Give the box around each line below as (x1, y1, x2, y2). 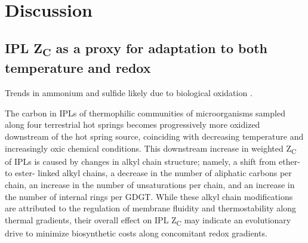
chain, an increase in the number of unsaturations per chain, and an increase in (5, 178, 295, 190)
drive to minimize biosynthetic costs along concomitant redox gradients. (5, 226, 267, 239)
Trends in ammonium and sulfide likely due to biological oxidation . (5, 87, 252, 99)
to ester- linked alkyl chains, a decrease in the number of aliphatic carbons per (5, 167, 292, 179)
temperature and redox (5, 59, 151, 77)
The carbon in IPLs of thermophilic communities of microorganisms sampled (5, 106, 285, 119)
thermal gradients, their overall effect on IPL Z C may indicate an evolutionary (5, 213, 291, 227)
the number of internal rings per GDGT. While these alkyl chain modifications (5, 190, 293, 202)
